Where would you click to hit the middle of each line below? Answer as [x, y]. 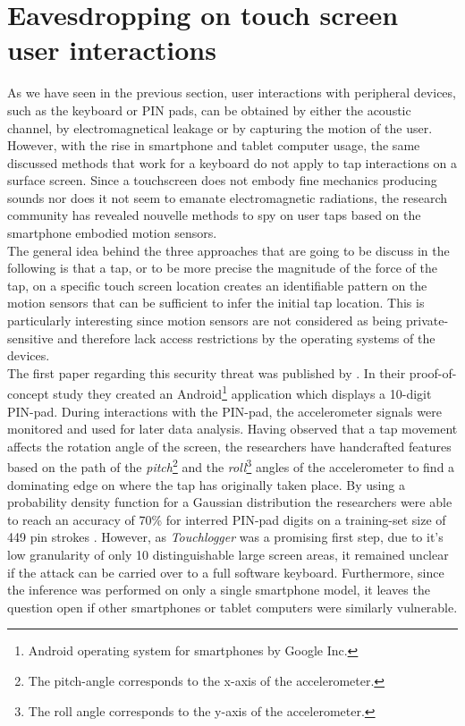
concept [28, 394]
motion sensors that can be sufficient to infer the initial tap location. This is [216, 303]
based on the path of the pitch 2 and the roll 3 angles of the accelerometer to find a [231, 466]
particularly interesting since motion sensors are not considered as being [205, 321]
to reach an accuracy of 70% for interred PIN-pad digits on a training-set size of [227, 519]
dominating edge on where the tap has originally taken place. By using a [206, 484]
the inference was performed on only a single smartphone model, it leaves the [219, 590]
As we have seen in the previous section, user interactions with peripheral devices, [232, 93]
